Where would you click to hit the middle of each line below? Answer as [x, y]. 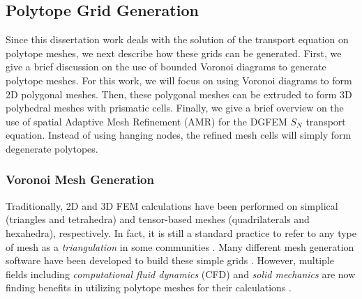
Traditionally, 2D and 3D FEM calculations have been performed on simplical [172, 205]
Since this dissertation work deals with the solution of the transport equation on [177, 39]
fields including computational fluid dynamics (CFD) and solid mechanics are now [181, 274]
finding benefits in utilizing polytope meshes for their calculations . [149, 287]
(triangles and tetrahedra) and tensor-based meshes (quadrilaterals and [158, 219]
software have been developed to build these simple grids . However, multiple [170, 260]
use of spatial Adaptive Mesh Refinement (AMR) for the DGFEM [146, 121]
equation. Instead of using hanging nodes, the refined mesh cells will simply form [179, 135]
